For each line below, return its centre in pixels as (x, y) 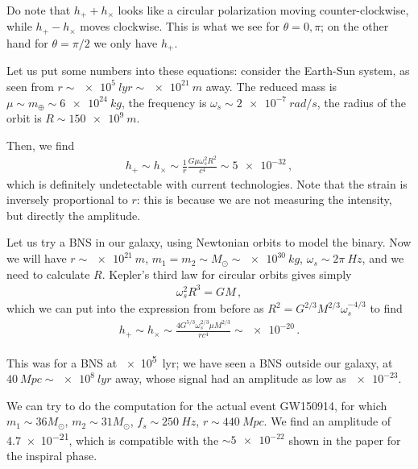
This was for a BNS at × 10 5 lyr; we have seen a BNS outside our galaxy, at (200, 361)
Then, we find (41, 145)
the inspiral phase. (52, 456)
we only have (126, 42)
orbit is (24, 118)
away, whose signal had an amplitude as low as (231, 378)
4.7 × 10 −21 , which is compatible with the (113, 438)
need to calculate (48, 274)
